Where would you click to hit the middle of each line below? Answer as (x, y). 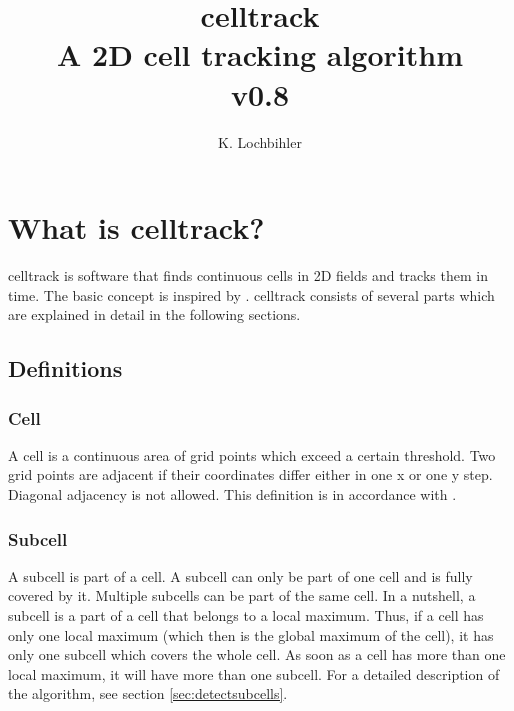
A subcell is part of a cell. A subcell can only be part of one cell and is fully (240, 575)
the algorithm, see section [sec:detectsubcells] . (148, 693)
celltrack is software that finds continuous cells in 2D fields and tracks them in (248, 275)
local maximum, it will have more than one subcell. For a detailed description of (254, 673)
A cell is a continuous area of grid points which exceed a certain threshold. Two (252, 454)
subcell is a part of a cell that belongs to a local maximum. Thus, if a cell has (246, 615)
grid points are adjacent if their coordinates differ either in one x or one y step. (250, 474)
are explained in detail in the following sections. (154, 314)
